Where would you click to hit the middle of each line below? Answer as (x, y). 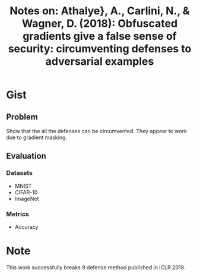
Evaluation (26, 156)
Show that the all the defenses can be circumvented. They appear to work (97, 131)
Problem (22, 117)
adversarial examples (100, 62)
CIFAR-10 (26, 192)
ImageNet (27, 199)
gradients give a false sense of (100, 36)
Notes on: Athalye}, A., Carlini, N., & (100, 11)
